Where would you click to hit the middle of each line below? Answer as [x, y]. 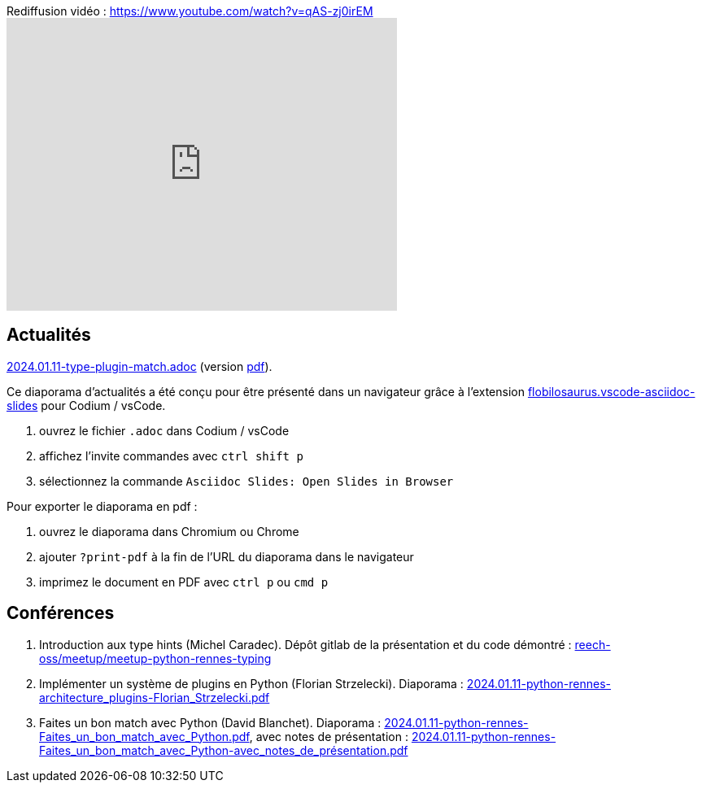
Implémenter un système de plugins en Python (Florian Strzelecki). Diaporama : [251, 683]
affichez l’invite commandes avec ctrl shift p [171, 456]
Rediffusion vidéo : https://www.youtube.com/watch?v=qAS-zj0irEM [190, 11]
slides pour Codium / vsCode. [86, 405]
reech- [593, 644]
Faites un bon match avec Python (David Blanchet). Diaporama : [210, 722]
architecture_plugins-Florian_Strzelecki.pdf [155, 697]
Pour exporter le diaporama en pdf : [102, 506]
